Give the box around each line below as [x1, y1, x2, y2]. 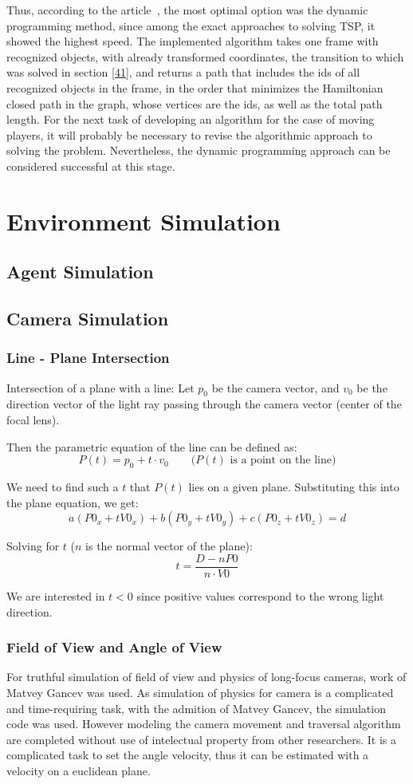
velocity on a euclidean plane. [6, 762, 151, 778]
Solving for [6, 538, 60, 554]
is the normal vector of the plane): [85, 538, 253, 554]
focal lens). [6, 412, 60, 428]
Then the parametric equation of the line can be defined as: [6, 438, 297, 455]
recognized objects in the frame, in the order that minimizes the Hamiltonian [6, 79, 383, 96]
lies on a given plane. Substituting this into [188, 479, 399, 495]
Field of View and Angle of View [6, 637, 222, 657]
